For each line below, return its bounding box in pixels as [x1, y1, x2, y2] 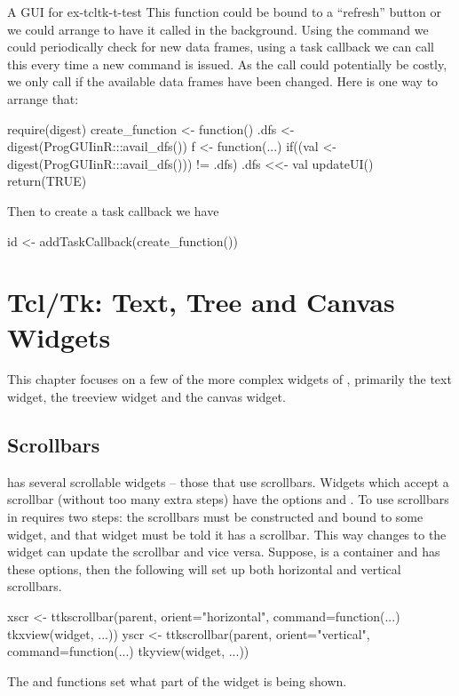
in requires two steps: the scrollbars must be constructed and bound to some [7, 508, 423, 526]
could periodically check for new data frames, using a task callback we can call [7, 37, 434, 56]
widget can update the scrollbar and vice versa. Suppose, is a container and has [7, 542, 440, 561]
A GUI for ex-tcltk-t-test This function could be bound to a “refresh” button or [7, 3, 441, 20]
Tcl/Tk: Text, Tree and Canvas [7, 284, 395, 320]
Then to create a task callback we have [7, 201, 219, 220]
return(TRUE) [7, 172, 87, 190]
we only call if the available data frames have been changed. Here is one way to [7, 72, 439, 91]
